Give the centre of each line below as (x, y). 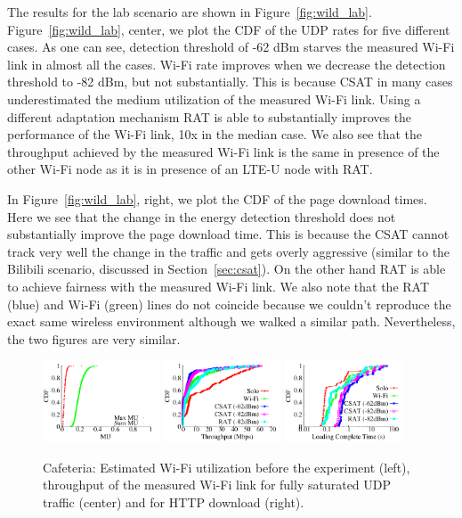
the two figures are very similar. (94, 338)
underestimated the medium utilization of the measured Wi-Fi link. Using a (214, 99)
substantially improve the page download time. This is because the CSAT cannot (228, 234)
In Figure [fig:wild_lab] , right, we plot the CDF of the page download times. (217, 198)
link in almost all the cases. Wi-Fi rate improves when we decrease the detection (227, 64)
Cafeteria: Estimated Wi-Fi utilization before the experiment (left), (227, 467)
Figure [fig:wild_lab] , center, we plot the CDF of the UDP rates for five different (229, 29)
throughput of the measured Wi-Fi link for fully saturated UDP (217, 485)
